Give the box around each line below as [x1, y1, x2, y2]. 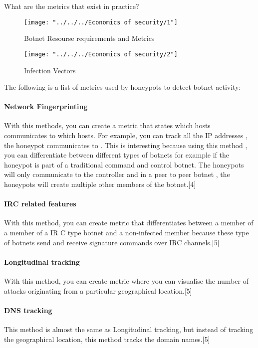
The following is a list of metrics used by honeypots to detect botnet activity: [4, 82, 241, 92]
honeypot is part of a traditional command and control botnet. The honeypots [4, 159, 244, 170]
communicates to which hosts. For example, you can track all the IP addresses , [4, 130, 248, 141]
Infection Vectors [24, 65, 76, 75]
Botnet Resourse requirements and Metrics [24, 33, 155, 43]
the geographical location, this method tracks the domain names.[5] [4, 334, 210, 344]
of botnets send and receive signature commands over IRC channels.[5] [4, 237, 220, 247]
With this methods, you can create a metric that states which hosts [4, 120, 211, 131]
